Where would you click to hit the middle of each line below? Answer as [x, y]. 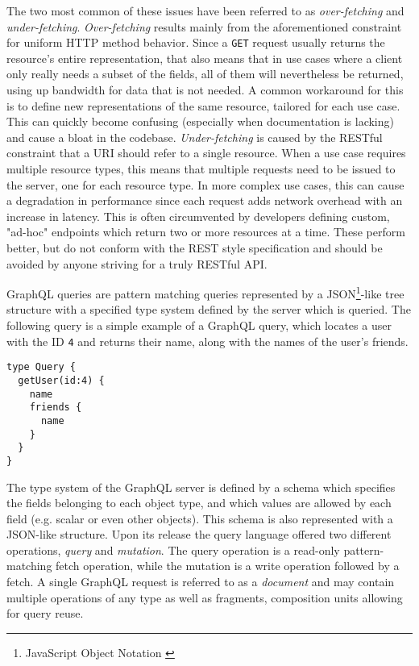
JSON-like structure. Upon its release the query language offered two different [199, 534]
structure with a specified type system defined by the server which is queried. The [209, 309]
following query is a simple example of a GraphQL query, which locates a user [199, 325]
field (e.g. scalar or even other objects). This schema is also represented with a [200, 518]
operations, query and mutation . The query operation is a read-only [173, 549]
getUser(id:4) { [61, 380]
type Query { [41, 367]
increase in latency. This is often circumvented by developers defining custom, [198, 216]
